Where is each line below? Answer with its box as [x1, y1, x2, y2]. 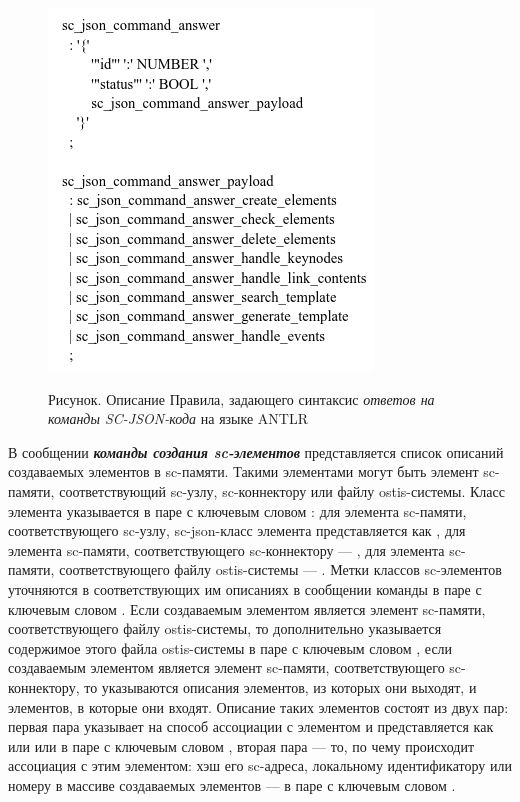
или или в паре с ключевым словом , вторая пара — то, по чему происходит [8, 735, 475, 756]
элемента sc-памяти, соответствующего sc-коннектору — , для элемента [8, 539, 445, 560]
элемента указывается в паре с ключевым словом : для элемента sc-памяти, [8, 500, 467, 521]
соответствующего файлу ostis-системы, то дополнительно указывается [8, 618, 442, 639]
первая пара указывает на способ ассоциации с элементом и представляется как [8, 716, 494, 737]
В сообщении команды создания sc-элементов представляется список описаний [8, 441, 504, 462]
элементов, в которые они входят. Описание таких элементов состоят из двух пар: [8, 696, 509, 717]
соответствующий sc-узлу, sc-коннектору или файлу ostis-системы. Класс [59, 480, 506, 501]
